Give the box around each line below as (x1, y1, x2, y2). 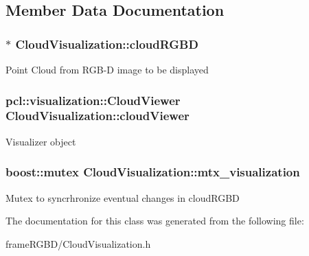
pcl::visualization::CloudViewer (5, 91, 181, 108)
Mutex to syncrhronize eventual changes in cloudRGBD (5, 190, 240, 205)
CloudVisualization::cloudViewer (5, 107, 190, 124)
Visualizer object (5, 134, 76, 148)
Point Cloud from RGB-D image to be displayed (5, 62, 209, 76)
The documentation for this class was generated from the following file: (5, 213, 304, 228)
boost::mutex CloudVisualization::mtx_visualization (5, 163, 300, 181)
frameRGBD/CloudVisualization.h (5, 236, 151, 251)
